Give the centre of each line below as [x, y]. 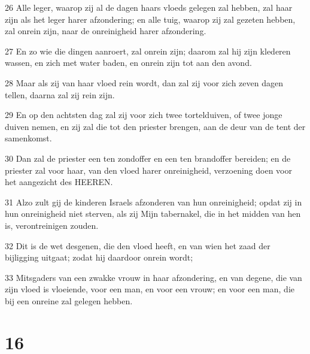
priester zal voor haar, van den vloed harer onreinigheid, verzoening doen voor [148, 170]
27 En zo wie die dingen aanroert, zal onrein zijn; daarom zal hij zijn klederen [148, 51]
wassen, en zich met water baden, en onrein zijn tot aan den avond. [128, 63]
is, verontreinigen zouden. [52, 225]
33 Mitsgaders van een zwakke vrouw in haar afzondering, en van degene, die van [154, 277]
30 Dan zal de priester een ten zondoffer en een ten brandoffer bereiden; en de [148, 158]
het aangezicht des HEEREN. [59, 182]
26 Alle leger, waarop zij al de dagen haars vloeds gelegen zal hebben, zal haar [149, 7]
